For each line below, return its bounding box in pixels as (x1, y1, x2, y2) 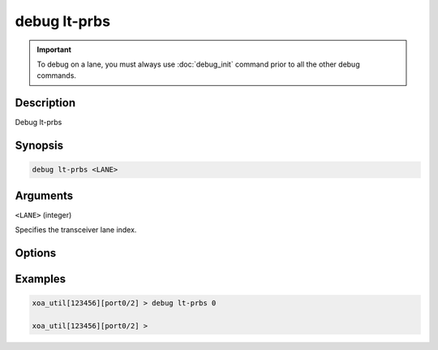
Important (36, 45, 72, 54)
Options (15, 246, 57, 260)
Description (15, 96, 76, 110)
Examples (15, 272, 67, 286)
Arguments (15, 188, 74, 202)
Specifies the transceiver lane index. (15, 225, 137, 235)
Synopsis (15, 139, 64, 153)
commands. (36, 71, 77, 80)
